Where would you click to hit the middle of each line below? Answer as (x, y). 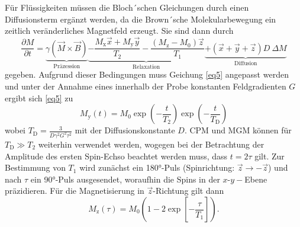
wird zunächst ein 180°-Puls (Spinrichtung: (157, 167)
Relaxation (146, 67)
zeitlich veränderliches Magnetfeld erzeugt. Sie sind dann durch (119, 31)
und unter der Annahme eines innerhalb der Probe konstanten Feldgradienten (146, 86)
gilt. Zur (270, 156)
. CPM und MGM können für (238, 130)
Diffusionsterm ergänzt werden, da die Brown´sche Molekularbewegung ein (141, 19)
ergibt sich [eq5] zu (39, 97)
